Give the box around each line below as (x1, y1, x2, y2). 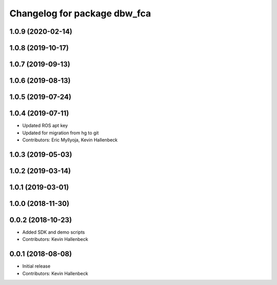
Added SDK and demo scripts (22, 229, 85, 235)
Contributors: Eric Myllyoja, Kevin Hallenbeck (22, 136, 118, 143)
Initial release (22, 263, 51, 269)
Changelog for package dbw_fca (9, 8, 151, 19)
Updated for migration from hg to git (22, 130, 99, 136)
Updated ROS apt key (22, 123, 68, 129)
